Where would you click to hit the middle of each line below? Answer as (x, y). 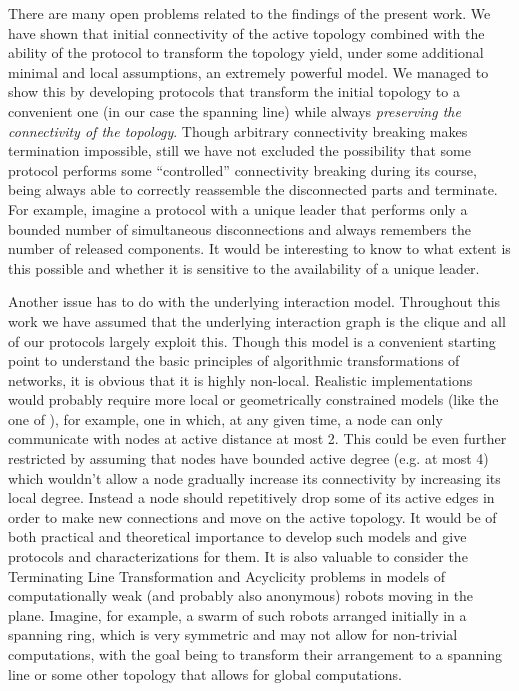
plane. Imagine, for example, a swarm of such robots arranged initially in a (237, 614)
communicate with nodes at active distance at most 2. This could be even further (257, 438)
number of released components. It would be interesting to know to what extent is (259, 248)
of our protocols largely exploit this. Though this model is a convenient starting (252, 340)
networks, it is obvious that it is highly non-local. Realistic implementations (240, 379)
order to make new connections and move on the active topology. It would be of (252, 516)
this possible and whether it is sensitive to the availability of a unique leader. (244, 267)
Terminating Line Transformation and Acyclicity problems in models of (226, 575)
